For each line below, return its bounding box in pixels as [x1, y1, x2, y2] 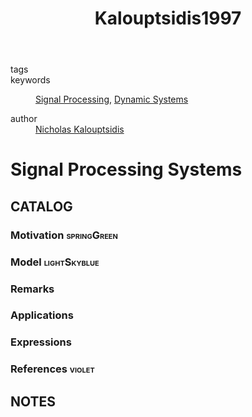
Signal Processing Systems [10, 158, 243, 181]
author [10, 113, 38, 125]
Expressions [10, 335, 72, 349]
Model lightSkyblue [10, 255, 100, 269]
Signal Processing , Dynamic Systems [35, 93, 189, 106]
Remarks [10, 282, 55, 296]
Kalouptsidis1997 [94, 7, 242, 30]
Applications [10, 308, 74, 322]
